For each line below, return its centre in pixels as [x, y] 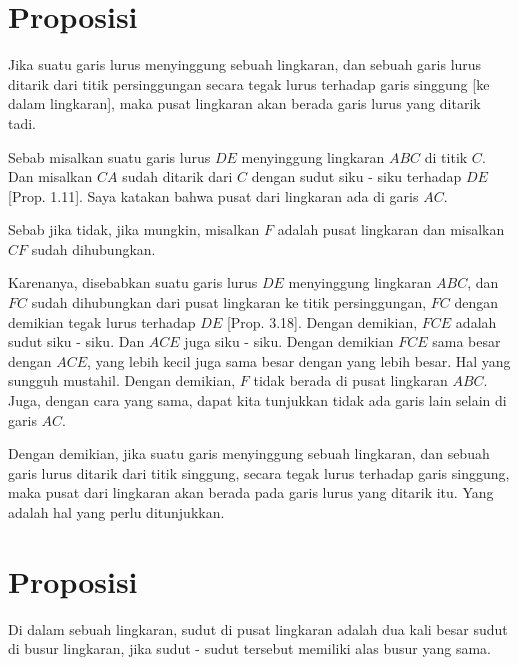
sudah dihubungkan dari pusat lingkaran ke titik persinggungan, [229, 302]
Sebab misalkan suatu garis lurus [109, 156]
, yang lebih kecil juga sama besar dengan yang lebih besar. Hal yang [299, 360]
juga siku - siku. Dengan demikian [289, 341]
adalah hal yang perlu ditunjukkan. [116, 512]
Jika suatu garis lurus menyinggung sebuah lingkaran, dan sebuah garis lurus [245, 64]
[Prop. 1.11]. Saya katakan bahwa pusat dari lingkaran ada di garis [213, 195]
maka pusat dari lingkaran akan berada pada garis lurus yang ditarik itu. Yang [251, 492]
